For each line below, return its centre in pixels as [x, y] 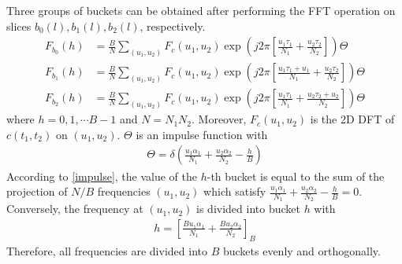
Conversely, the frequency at [75, 209]
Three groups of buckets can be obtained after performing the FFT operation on [201, 10]
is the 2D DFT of [352, 119]
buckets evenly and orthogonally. [301, 250]
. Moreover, [219, 119]
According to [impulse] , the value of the [102, 176]
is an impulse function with [202, 134]
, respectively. [173, 26]
